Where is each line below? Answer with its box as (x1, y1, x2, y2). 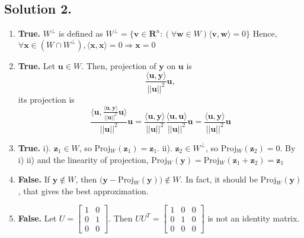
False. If (18, 173, 50, 185)
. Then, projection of (81, 59, 156, 71)
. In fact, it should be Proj (180, 173, 277, 185)
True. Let (18, 59, 56, 71)
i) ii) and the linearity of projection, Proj (18, 153, 167, 165)
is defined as (59, 27, 103, 40)
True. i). (18, 141, 51, 154)
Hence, (252, 27, 277, 40)
